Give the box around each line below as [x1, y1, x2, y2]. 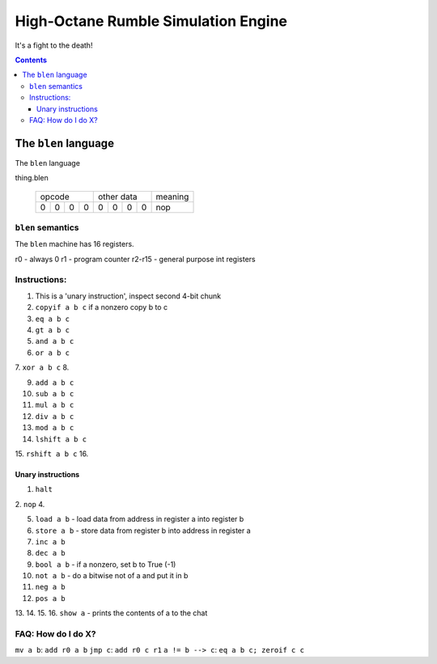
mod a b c [35, 423, 74, 433]
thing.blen [15, 173, 49, 183]
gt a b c [35, 326, 70, 335]
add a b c [35, 378, 74, 387]
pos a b [35, 594, 66, 603]
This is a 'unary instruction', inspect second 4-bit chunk [35, 291, 222, 301]
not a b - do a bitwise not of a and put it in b [35, 571, 189, 581]
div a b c [35, 412, 74, 421]
